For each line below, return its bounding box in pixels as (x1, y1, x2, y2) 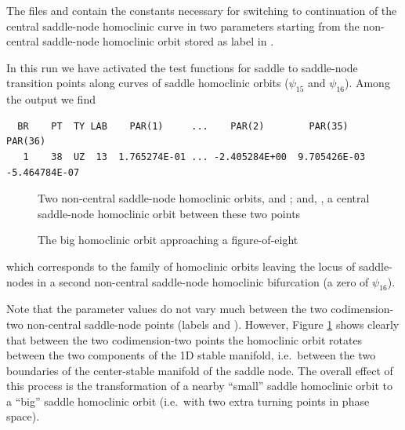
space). (6, 408, 40, 425)
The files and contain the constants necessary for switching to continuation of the (6, 2, 397, 18)
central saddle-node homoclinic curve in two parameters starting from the (6, 17, 360, 34)
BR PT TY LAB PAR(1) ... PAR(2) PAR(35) (17, 120, 349, 132)
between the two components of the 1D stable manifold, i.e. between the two (6, 347, 376, 363)
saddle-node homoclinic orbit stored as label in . (42, 33, 274, 49)
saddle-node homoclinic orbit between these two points (38, 205, 301, 221)
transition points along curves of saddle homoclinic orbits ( (6, 75, 289, 91)
